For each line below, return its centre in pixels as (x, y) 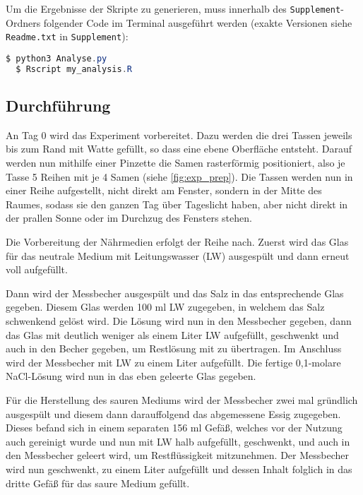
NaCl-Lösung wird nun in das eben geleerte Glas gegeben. (131, 376)
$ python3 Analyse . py (56, 58)
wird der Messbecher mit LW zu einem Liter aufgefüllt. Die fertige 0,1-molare (173, 362)
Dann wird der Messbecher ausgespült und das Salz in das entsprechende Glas (175, 293)
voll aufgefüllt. (37, 269)
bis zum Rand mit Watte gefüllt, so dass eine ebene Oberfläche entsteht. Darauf (179, 149)
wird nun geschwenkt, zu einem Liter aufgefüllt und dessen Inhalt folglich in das (179, 469)
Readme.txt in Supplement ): (67, 36)
